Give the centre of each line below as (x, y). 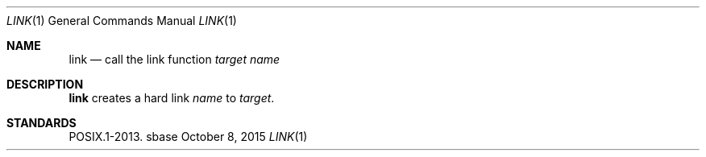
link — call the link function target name (174, 59)
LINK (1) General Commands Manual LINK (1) (122, 21)
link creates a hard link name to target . (172, 98)
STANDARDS (42, 123)
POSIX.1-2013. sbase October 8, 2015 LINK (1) (188, 136)
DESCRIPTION (45, 84)
